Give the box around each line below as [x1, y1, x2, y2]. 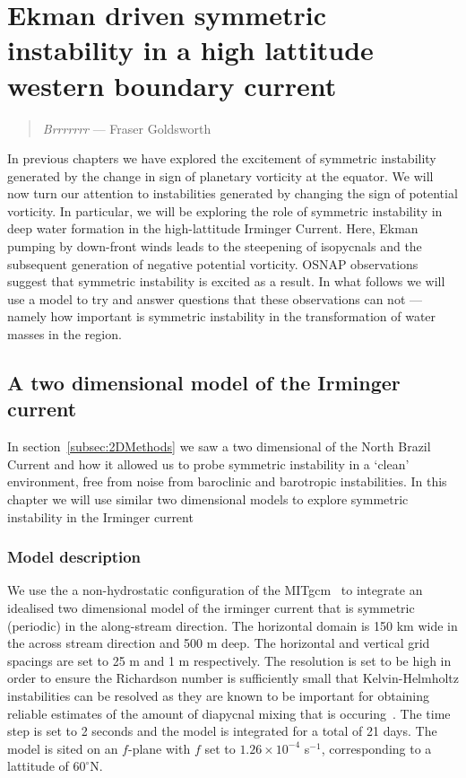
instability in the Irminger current [7, 507, 194, 526]
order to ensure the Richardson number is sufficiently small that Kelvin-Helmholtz [7, 669, 459, 687]
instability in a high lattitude [7, 31, 374, 68]
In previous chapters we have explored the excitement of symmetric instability [7, 149, 436, 168]
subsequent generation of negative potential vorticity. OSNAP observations [7, 254, 419, 273]
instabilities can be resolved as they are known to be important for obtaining [7, 686, 430, 704]
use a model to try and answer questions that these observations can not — [7, 289, 423, 308]
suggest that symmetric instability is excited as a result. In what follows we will [7, 272, 445, 291]
